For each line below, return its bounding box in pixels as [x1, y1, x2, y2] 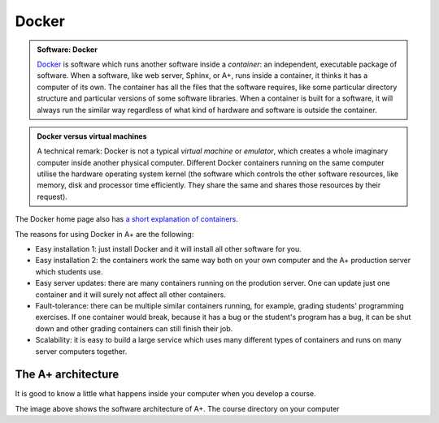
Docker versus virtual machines [37, 131, 147, 141]
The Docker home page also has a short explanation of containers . [15, 214, 239, 224]
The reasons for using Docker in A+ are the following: [15, 229, 194, 239]
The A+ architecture [15, 368, 120, 382]
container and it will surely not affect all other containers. [35, 289, 227, 300]
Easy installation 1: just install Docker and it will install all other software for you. [35, 244, 302, 254]
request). [37, 192, 68, 201]
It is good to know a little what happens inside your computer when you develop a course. [15, 389, 316, 399]
